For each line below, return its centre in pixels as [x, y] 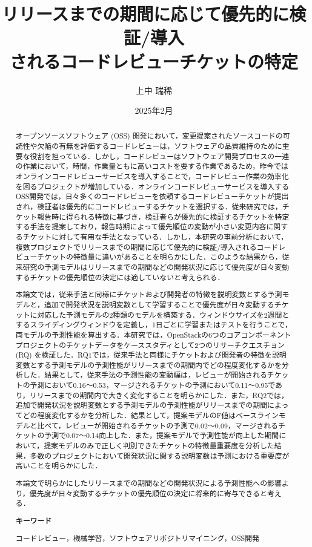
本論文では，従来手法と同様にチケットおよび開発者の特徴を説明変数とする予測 [149, 294]
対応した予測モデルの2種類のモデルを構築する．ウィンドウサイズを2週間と [163, 314]
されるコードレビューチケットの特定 [154, 61]
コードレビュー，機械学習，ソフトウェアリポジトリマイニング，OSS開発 [137, 538]
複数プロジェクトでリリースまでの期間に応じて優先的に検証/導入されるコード [147, 247]
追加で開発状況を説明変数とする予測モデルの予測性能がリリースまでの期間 [141, 405]
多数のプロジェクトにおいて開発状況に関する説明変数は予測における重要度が [160, 455]
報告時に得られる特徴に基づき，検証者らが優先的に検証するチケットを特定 [163, 216]
